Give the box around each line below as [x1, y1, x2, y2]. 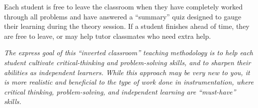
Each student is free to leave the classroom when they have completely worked [4, 1, 243, 11]
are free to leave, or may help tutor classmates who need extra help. [4, 30, 211, 41]
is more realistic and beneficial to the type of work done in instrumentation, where [4, 77, 254, 87]
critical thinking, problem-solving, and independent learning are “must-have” [4, 86, 236, 97]
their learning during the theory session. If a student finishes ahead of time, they [4, 21, 250, 31]
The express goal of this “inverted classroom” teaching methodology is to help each [4, 47, 253, 58]
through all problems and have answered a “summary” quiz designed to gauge [4, 11, 242, 21]
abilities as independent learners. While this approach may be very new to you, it [4, 67, 250, 77]
